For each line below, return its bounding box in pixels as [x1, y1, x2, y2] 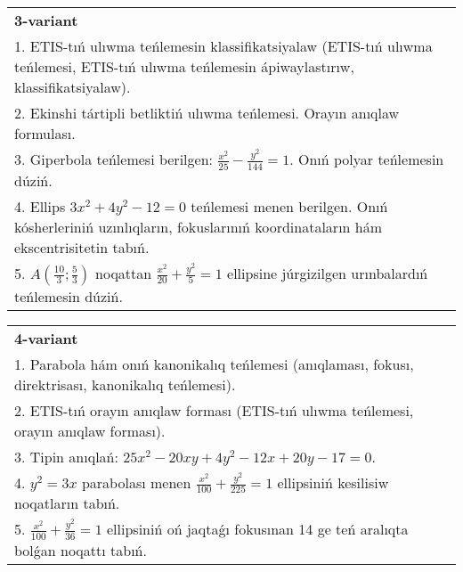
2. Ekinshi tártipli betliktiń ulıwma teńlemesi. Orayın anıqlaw [14, 102, 400, 123]
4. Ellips [14, 195, 66, 217]
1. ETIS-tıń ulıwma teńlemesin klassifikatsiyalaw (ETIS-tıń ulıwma [14, 36, 433, 56]
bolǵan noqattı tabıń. [14, 539, 147, 560]
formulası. [14, 123, 76, 143]
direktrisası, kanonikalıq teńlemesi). [14, 373, 236, 395]
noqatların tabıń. [14, 493, 120, 514]
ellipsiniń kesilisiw [277, 471, 389, 493]
